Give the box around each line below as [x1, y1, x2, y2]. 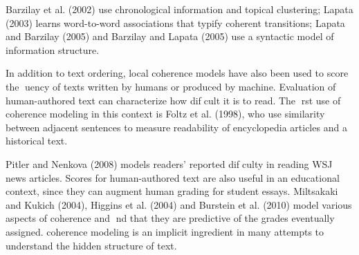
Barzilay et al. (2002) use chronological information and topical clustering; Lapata [6, 2, 353, 16]
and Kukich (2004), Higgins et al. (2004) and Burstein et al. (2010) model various [6, 197, 352, 211]
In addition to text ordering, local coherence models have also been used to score [6, 66, 349, 80]
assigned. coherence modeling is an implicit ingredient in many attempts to [6, 224, 324, 238]
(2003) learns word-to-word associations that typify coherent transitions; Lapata [6, 15, 345, 30]
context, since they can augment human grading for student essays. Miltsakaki [6, 184, 338, 198]
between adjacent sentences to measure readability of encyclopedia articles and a [6, 120, 347, 134]
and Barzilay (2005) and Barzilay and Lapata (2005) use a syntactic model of [6, 29, 334, 44]
